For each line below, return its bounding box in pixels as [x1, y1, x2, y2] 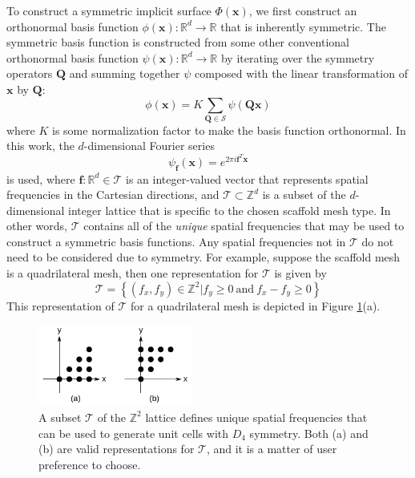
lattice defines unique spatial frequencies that [145, 408, 368, 425]
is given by [274, 265, 327, 282]
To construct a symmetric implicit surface [6, 2, 212, 18]
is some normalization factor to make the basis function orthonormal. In [52, 121, 406, 138]
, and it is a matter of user [206, 440, 337, 457]
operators [6, 65, 53, 82]
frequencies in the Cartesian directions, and [6, 186, 220, 203]
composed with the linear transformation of [195, 65, 408, 82]
